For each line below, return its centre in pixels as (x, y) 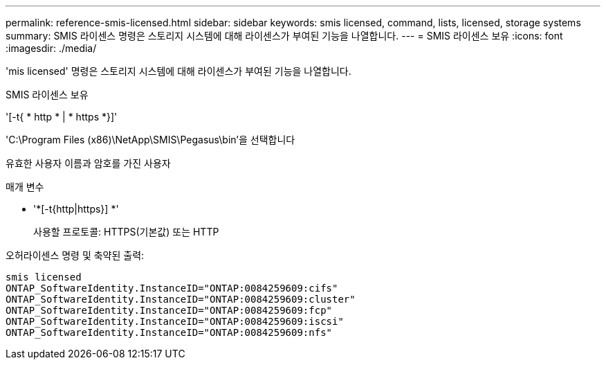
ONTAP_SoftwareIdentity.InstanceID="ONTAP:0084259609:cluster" (181, 299)
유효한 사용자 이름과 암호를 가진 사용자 (88, 163)
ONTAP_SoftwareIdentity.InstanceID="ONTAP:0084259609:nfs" (169, 332)
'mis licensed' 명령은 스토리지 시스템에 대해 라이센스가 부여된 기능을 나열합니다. (178, 71)
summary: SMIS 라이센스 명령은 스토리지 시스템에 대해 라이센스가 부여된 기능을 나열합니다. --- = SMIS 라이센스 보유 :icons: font (284, 36)
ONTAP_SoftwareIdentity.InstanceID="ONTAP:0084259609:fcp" (169, 310)
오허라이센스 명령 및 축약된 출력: (75, 255)
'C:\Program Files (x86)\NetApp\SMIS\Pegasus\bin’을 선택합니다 (150, 140)
